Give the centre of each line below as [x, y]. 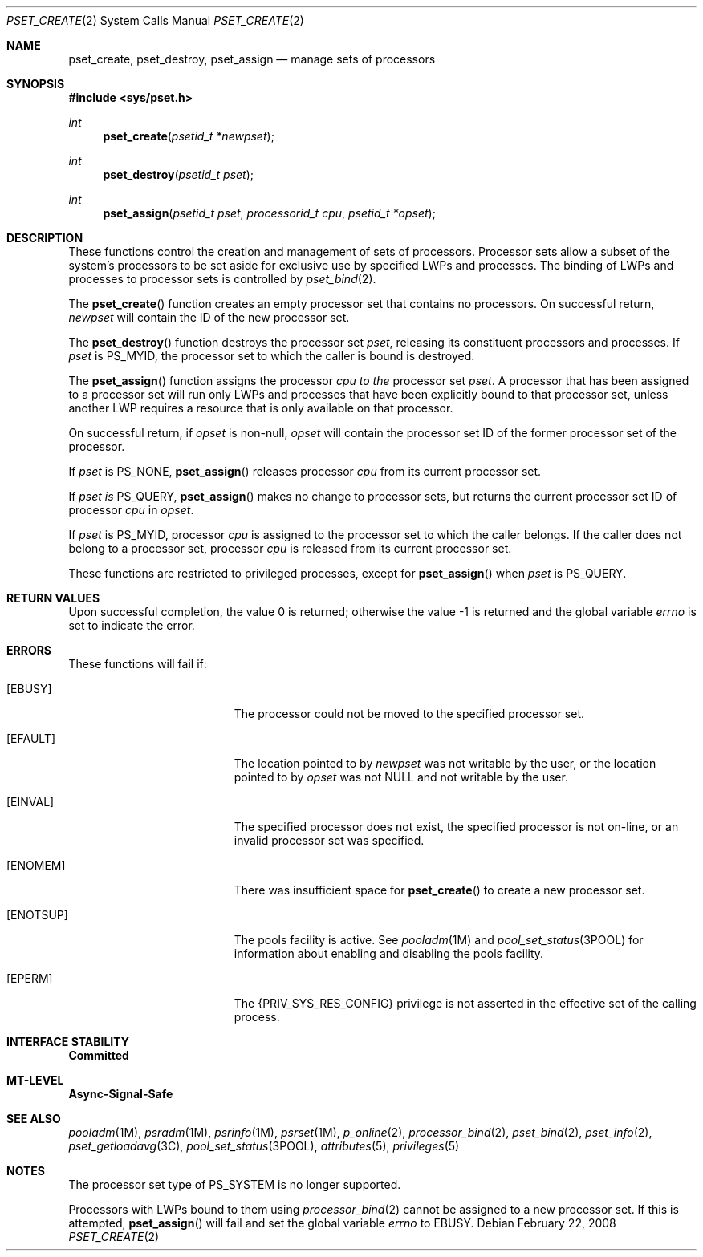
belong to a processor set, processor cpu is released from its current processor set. [290, 548]
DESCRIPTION [45, 238]
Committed [99, 1055]
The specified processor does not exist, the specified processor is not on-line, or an [456, 827]
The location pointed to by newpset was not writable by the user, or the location [445, 763]
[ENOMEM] [36, 865]
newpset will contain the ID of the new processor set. [209, 317]
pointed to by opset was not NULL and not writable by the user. [401, 777]
